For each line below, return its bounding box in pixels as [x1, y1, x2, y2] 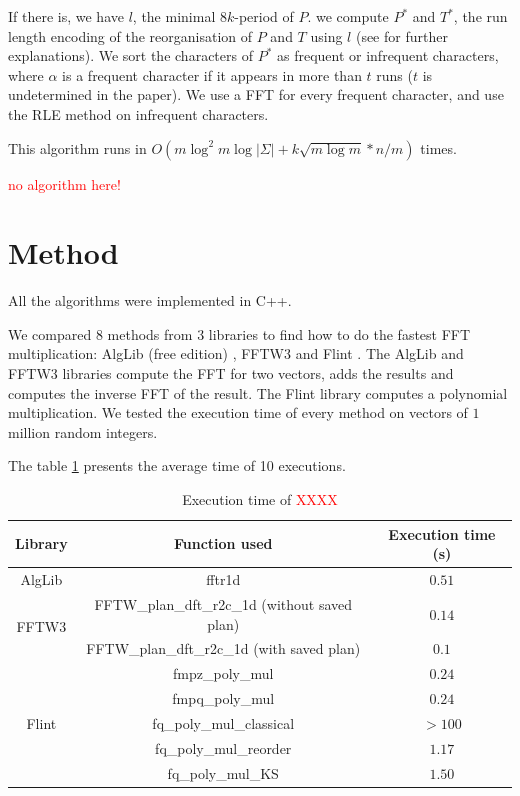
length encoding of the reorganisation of [8, 25, 253, 46]
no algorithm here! [8, 173, 121, 194]
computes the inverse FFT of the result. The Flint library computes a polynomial [8, 382, 508, 403]
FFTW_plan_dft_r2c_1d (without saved [94, 593, 353, 614]
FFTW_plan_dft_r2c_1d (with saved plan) [86, 638, 361, 659]
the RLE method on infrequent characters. [8, 103, 269, 124]
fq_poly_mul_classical [152, 712, 295, 733]
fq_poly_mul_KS [167, 762, 279, 783]
